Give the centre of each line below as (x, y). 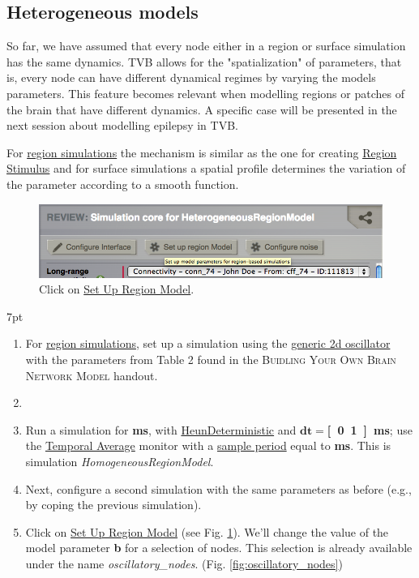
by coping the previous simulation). (113, 505)
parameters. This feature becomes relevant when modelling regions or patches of (205, 93)
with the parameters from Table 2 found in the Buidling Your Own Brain (211, 359)
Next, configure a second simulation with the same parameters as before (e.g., (218, 488)
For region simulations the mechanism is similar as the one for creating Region (202, 152)
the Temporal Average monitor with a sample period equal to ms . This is (208, 445)
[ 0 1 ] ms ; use (370, 429)
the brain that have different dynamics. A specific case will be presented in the (202, 109)
